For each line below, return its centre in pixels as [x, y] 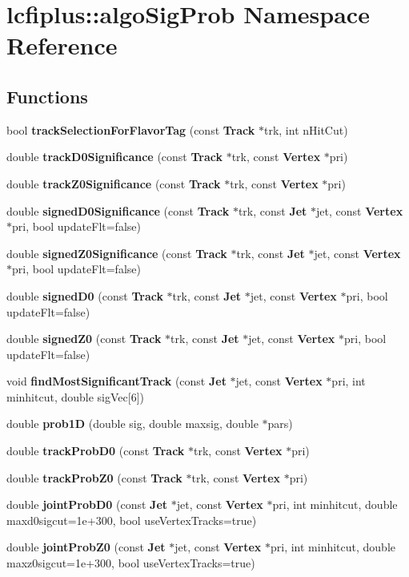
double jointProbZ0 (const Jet [86, 547]
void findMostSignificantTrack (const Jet [116, 381]
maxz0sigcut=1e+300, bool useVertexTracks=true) [131, 563]
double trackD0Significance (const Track [114, 157]
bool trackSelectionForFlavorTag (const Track [131, 129]
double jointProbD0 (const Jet [87, 504]
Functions [47, 96]
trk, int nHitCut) [306, 129]
